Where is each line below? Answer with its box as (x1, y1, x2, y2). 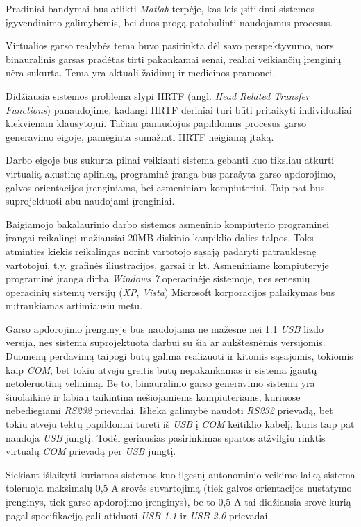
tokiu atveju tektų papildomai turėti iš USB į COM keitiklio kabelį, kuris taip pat (6, 417, 355, 431)
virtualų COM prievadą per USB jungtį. (6, 444, 176, 458)
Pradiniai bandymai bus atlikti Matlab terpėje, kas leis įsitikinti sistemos (6, 1, 314, 15)
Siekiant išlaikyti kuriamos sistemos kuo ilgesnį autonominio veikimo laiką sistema (6, 467, 355, 481)
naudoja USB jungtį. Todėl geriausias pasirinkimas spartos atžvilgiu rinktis (6, 430, 326, 444)
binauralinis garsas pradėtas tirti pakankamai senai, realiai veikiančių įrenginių (6, 51, 342, 66)
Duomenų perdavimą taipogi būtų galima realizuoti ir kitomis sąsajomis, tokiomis (6, 349, 353, 363)
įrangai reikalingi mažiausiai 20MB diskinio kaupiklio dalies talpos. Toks (6, 230, 314, 245)
